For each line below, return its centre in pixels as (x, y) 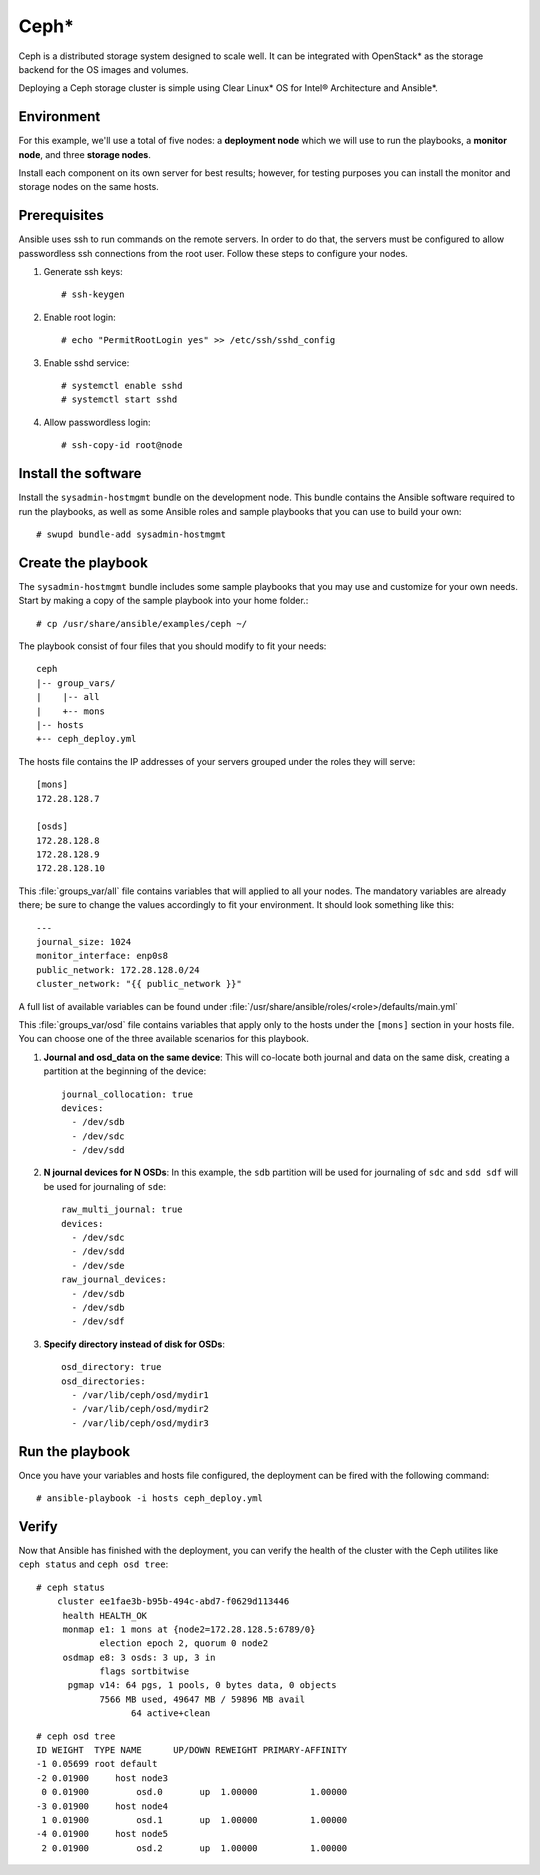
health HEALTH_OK (105, 1615)
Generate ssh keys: (83, 272)
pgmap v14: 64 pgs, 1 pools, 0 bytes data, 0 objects (202, 1685)
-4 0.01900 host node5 (102, 1834)
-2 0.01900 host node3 (102, 1778)
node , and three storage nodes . (85, 154)
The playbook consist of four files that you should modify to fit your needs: (172, 646)
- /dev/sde (98, 1265)
